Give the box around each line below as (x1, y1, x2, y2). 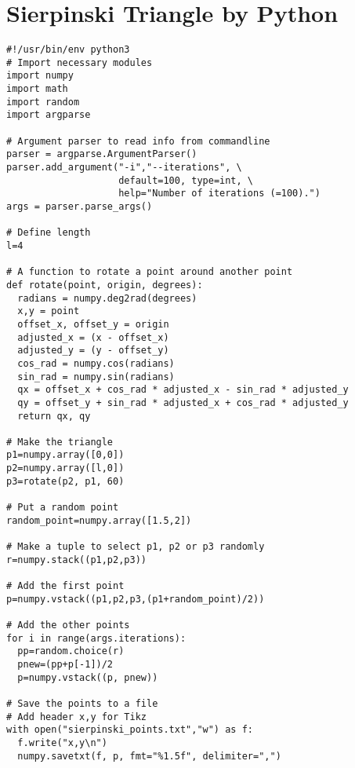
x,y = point (17, 305, 80, 317)
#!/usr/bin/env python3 (6, 44, 130, 56)
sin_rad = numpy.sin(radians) (17, 371, 175, 382)
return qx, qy (17, 410, 91, 422)
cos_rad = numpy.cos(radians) (17, 357, 175, 369)
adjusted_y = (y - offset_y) (17, 345, 169, 357)
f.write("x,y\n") (17, 737, 107, 748)
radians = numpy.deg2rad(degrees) (17, 292, 197, 304)
